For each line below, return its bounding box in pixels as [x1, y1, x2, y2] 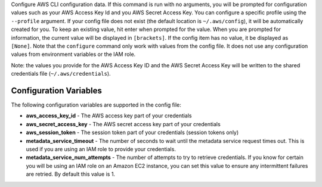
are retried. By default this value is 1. [26, 170, 116, 178]
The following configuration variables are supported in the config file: [11, 101, 182, 108]
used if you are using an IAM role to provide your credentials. [26, 145, 176, 152]
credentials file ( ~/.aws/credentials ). [11, 70, 111, 77]
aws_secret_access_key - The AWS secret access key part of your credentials [26, 120, 221, 127]
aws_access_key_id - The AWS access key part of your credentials [26, 112, 192, 119]
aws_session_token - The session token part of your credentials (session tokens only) [26, 129, 239, 136]
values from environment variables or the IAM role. [11, 51, 136, 58]
